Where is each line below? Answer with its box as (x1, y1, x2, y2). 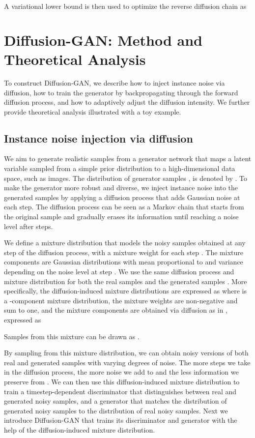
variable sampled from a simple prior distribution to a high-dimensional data (4, 163, 235, 174)
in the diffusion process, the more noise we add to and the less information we (4, 367, 239, 377)
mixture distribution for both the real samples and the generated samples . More (4, 276, 247, 286)
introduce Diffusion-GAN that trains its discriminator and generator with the (4, 415, 237, 425)
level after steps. (4, 221, 53, 231)
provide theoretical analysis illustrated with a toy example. (4, 106, 181, 117)
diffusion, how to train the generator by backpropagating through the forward (4, 87, 238, 97)
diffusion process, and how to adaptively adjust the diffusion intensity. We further (4, 97, 250, 107)
